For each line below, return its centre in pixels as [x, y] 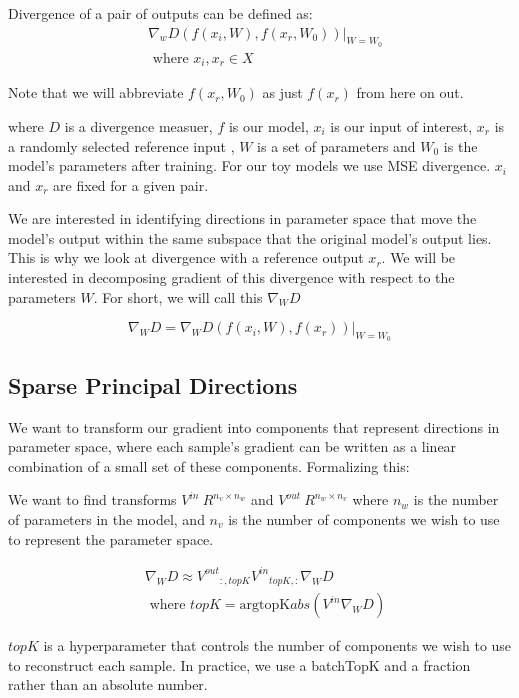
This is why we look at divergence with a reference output [186, 257]
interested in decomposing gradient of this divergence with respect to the [231, 277]
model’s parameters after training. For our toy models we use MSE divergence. [249, 165]
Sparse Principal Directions [153, 384]
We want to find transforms [92, 499]
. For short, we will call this [178, 296]
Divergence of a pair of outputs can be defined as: [160, 13]
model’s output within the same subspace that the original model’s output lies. [250, 237]
